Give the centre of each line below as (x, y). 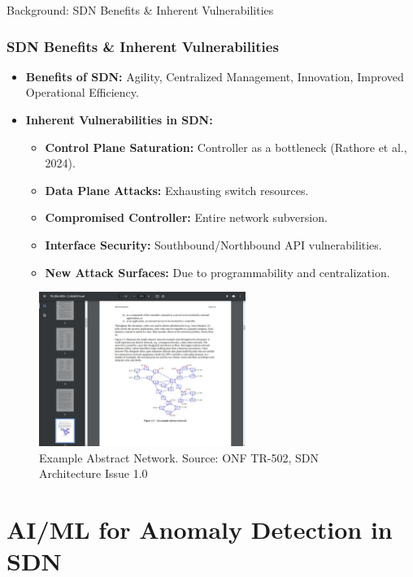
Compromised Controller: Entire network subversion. (186, 217)
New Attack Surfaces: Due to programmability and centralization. (217, 272)
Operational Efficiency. (82, 92)
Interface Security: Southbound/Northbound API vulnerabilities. (213, 244)
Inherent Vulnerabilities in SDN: (119, 119)
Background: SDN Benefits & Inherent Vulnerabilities (140, 10)
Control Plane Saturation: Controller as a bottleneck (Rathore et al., (226, 147)
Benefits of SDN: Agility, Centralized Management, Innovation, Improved (215, 76)
